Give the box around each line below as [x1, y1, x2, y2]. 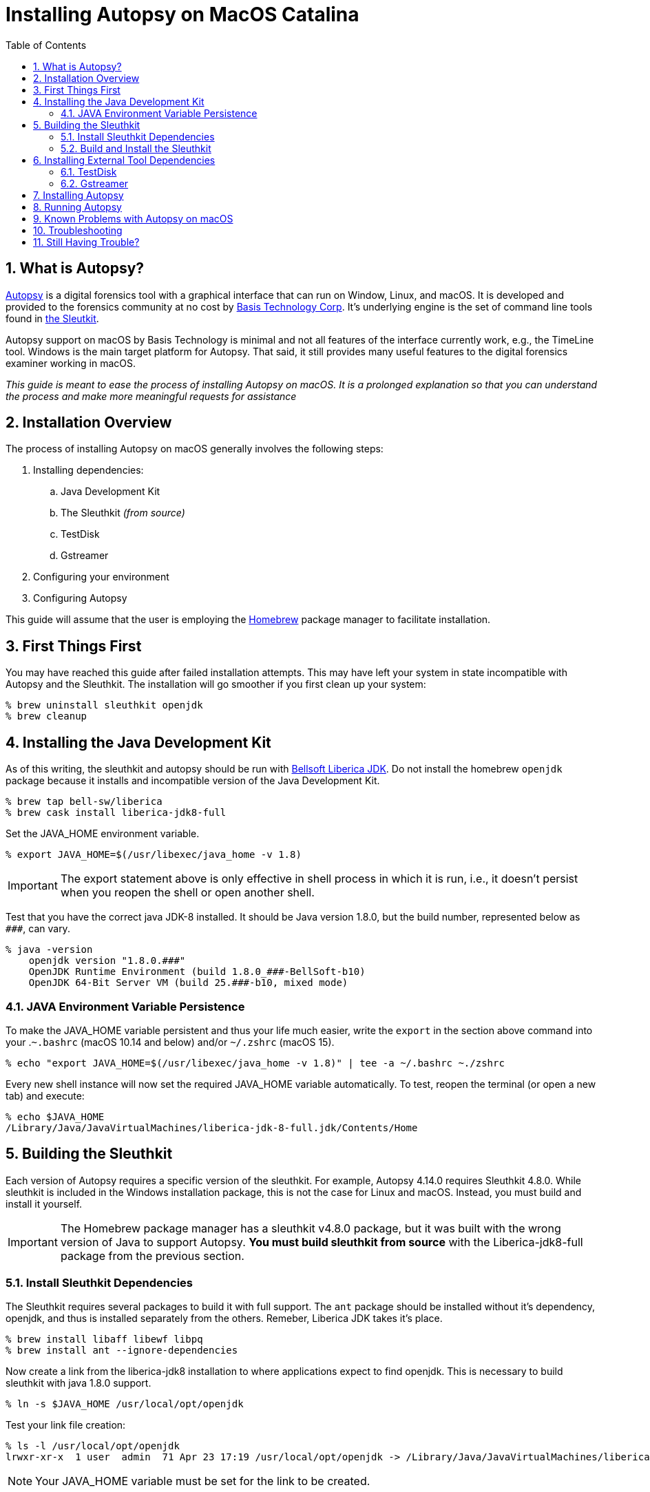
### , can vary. [6, 923, 70, 935]
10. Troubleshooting [33, 224, 123, 236]
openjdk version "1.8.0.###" [28, 955, 186, 967]
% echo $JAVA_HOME [6, 1111, 105, 1122]
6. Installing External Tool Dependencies [33, 154, 216, 166]
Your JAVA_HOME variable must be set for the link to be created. [35, 1474, 370, 1489]
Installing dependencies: [33, 464, 144, 476]
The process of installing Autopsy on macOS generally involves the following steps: [6, 443, 384, 455]
